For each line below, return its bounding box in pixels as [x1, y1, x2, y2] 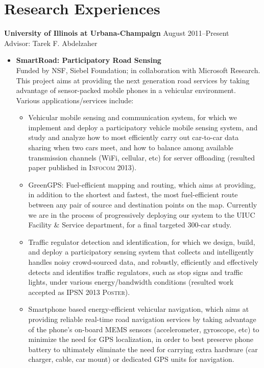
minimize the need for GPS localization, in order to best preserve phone [28, 334, 254, 344]
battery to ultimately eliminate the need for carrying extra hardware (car [28, 343, 258, 354]
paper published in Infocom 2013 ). [28, 162, 137, 173]
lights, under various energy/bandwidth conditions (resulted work [28, 277, 234, 287]
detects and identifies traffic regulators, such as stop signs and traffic [28, 266, 243, 277]
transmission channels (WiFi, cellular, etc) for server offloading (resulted [28, 152, 255, 163]
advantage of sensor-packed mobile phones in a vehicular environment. [16, 85, 236, 96]
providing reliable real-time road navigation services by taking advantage [28, 313, 256, 324]
